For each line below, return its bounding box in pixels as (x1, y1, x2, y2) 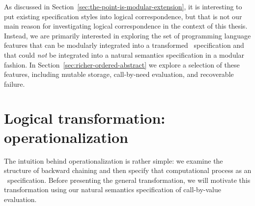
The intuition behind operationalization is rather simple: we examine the (4, 155, 223, 166)
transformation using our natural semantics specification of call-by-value (4, 184, 221, 195)
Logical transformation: (4, 107, 166, 128)
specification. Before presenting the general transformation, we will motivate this (7, 174, 251, 185)
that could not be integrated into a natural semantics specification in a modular (4, 49, 245, 60)
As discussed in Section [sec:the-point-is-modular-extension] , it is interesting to (4, 1, 242, 11)
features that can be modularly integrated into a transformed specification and (4, 40, 244, 50)
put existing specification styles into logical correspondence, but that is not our (4, 11, 242, 21)
